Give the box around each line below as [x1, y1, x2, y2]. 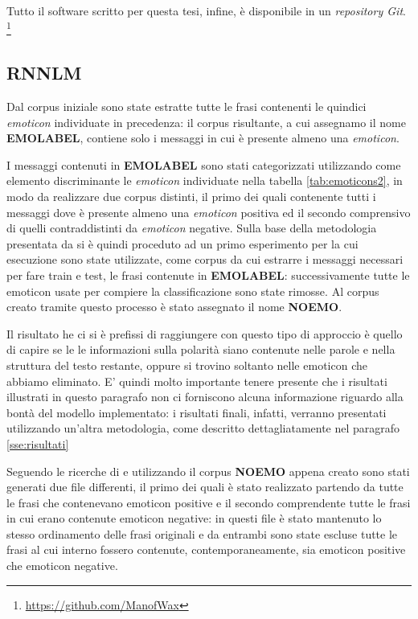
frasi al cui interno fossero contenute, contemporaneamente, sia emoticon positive [6, 541, 406, 558]
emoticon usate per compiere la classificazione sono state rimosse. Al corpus [6, 282, 379, 299]
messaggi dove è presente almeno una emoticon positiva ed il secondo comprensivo [6, 203, 411, 220]
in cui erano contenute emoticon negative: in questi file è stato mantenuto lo [6, 510, 382, 527]
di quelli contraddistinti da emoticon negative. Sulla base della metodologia [6, 219, 377, 236]
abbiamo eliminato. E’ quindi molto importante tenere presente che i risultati [6, 372, 387, 389]
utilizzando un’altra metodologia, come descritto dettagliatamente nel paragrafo [6, 420, 400, 437]
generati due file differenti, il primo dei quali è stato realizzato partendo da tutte [6, 478, 404, 495]
